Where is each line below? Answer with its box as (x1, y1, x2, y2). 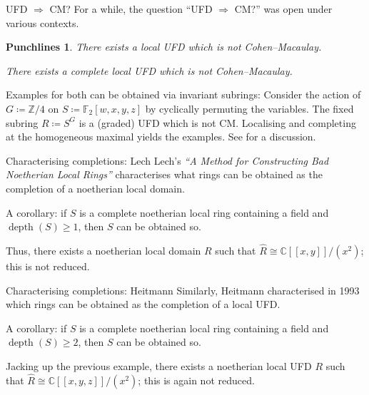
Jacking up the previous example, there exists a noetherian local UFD (6, 358, 312, 373)
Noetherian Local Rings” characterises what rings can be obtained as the (6, 167, 323, 182)
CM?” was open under (234, 1, 333, 16)
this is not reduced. (6, 258, 90, 273)
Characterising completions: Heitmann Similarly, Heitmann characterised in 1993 (6, 282, 360, 297)
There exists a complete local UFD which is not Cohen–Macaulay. (6, 63, 293, 78)
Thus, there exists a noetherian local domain (6, 242, 201, 257)
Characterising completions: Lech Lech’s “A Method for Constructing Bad (6, 153, 329, 168)
